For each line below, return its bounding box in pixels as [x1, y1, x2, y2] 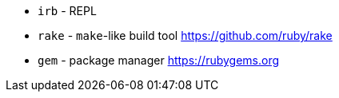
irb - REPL [38, 4, 97, 18]
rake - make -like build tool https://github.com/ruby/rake [38, 29, 333, 42]
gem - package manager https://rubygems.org [38, 53, 280, 67]
